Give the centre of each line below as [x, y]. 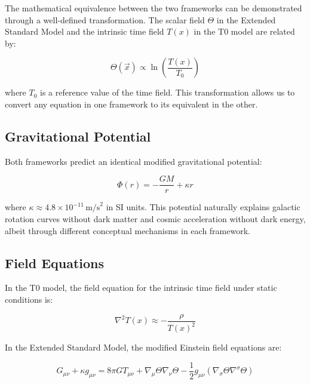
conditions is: [29, 299]
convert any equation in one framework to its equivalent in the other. [131, 104]
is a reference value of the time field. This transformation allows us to [168, 92]
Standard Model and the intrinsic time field [85, 31]
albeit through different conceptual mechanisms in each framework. [128, 230]
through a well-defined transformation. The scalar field [105, 19]
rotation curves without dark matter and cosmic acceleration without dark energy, [155, 219]
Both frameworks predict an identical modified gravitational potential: [133, 161]
